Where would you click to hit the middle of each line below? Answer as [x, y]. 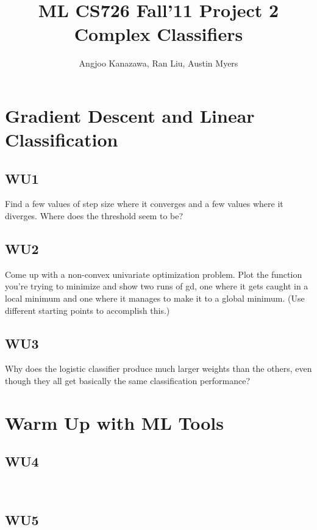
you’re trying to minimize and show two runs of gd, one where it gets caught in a [157, 286]
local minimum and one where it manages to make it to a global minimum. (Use [155, 298]
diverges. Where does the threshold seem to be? [94, 216]
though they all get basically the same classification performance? [128, 381]
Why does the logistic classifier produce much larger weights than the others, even [158, 368]
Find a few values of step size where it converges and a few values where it [144, 204]
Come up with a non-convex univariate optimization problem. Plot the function [154, 274]
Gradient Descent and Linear [130, 115]
